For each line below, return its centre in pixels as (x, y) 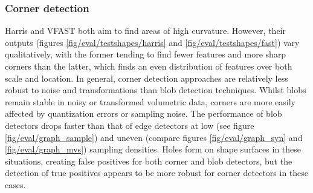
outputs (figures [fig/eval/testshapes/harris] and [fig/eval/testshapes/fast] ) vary (152, 42)
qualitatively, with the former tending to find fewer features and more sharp (146, 54)
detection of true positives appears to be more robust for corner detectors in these (157, 173)
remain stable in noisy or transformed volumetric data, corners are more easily (150, 101)
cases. (15, 184)
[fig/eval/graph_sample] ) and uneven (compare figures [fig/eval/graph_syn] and (154, 137)
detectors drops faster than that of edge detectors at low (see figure (130, 125)
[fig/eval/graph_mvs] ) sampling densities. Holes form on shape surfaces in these (153, 149)
